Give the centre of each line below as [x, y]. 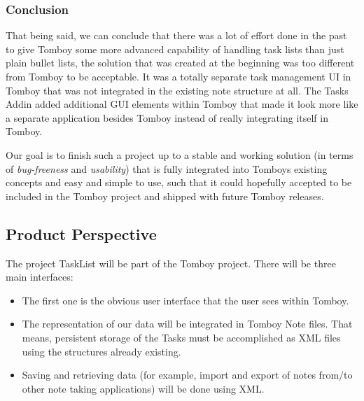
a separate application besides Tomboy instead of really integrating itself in [167, 117]
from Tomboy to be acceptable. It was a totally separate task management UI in [178, 76]
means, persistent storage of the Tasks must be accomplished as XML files [181, 337]
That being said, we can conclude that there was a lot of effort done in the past [176, 35]
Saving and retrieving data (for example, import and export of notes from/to [187, 375]
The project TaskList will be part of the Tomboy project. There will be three [171, 263]
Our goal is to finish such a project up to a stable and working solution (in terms [180, 154]
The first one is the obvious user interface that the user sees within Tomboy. [185, 300]
